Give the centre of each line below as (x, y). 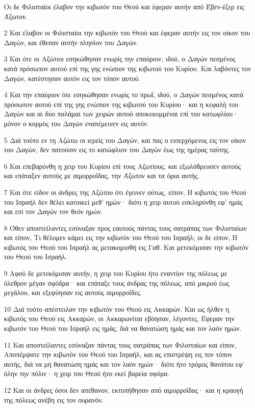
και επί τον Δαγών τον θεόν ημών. (53, 211)
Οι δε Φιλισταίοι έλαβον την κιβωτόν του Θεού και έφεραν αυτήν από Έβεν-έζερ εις (124, 6)
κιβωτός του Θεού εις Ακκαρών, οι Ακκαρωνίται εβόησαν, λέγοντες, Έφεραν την (119, 318)
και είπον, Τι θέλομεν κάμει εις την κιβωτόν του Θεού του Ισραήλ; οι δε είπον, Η (121, 237)
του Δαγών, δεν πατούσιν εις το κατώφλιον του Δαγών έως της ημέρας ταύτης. (117, 150)
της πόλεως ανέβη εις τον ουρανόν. (54, 399)
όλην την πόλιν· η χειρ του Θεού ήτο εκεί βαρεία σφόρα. (87, 373)
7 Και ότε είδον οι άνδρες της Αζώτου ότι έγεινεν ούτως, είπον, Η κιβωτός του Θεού (125, 192)
